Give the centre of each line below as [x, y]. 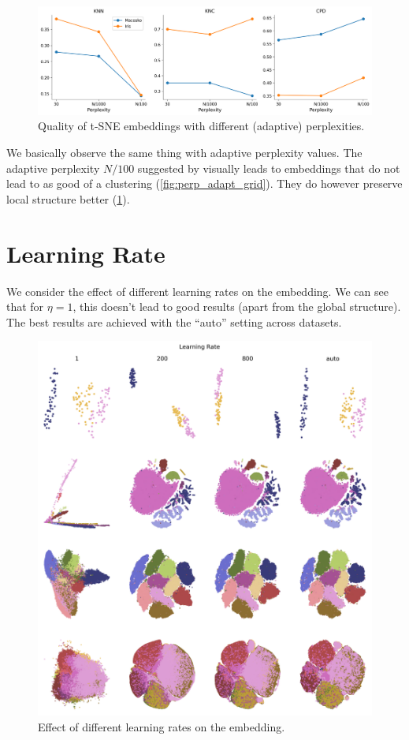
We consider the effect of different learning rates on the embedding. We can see [197, 291]
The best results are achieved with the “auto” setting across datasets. [174, 321]
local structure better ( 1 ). [68, 198]
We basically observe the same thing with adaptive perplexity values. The [184, 153]
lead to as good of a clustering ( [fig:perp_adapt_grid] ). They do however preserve [204, 183]
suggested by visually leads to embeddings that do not [269, 168]
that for [25, 306]
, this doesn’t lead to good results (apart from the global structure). [237, 306]
